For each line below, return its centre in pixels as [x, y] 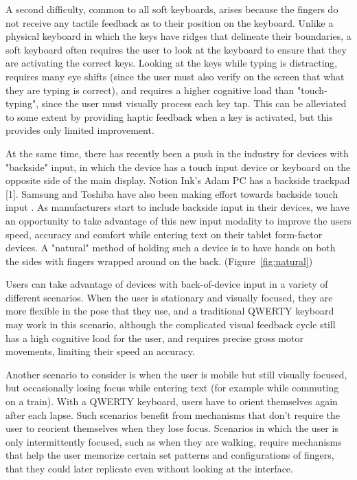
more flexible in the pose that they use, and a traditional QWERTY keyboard [170, 311]
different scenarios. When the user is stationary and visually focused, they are [169, 297]
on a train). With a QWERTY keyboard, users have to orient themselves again [172, 401]
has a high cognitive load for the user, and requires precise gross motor [154, 338]
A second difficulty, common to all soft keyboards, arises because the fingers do [172, 9]
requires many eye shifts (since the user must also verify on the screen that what [175, 76]
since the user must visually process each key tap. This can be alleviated [194, 103]
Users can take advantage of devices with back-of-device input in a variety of [167, 284]
